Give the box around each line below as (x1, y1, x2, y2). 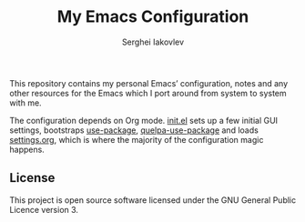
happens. (9, 144, 46, 155)
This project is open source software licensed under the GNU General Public (9, 194, 297, 206)
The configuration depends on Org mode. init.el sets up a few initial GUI (9, 115, 279, 126)
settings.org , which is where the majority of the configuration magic (9, 134, 264, 145)
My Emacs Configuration (56, 6, 249, 27)
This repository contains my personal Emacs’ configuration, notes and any (9, 77, 289, 88)
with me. (9, 97, 43, 108)
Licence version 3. (9, 204, 79, 215)
